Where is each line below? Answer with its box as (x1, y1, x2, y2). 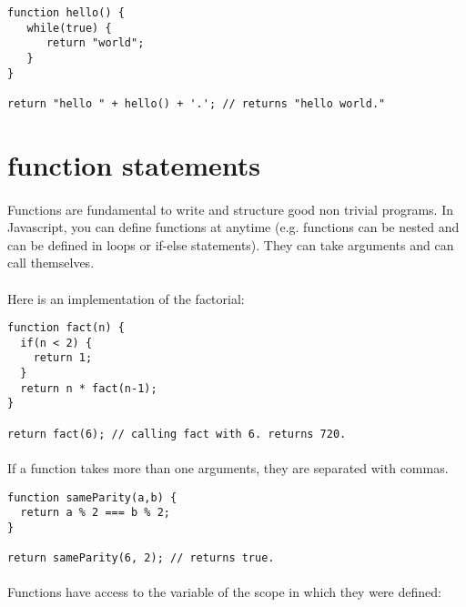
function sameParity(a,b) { (7, 491, 177, 504)
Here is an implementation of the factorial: (7, 288, 245, 308)
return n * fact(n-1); (20, 381, 157, 395)
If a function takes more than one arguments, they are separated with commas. (7, 458, 449, 477)
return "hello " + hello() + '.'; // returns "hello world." (7, 96, 386, 110)
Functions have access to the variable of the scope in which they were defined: (7, 582, 441, 602)
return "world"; (46, 36, 145, 50)
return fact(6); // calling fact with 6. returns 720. (7, 427, 347, 440)
